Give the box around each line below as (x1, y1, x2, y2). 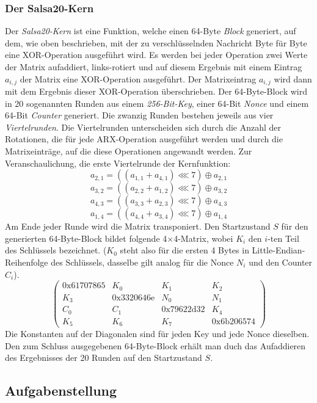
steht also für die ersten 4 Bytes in (120, 244, 249, 256)
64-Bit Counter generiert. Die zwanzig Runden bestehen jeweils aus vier (5, 109, 274, 122)
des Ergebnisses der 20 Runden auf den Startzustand (5, 351, 202, 364)
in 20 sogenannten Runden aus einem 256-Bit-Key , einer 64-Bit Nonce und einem (5, 96, 309, 109)
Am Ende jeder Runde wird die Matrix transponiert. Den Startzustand (5, 220, 271, 233)
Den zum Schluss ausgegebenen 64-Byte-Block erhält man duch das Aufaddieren (5, 339, 306, 352)
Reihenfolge (5, 255, 48, 268)
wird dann (274, 72, 312, 85)
